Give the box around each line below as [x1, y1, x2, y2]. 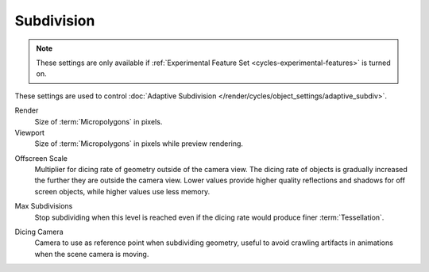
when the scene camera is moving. [34, 249, 149, 259]
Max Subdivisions [14, 201, 73, 211]
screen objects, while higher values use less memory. [34, 186, 211, 196]
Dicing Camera [14, 227, 64, 237]
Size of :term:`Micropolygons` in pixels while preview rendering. [34, 139, 244, 148]
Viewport [14, 128, 45, 137]
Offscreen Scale [14, 153, 68, 163]
